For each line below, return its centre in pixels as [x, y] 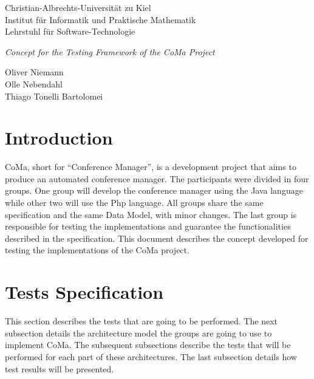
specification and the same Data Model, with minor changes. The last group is [151, 214]
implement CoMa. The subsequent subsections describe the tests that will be [148, 345]
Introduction [59, 138]
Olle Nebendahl [34, 84]
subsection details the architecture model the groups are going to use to [138, 333]
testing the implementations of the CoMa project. [97, 250]
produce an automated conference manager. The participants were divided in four [157, 178]
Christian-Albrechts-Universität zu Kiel [78, 7]
